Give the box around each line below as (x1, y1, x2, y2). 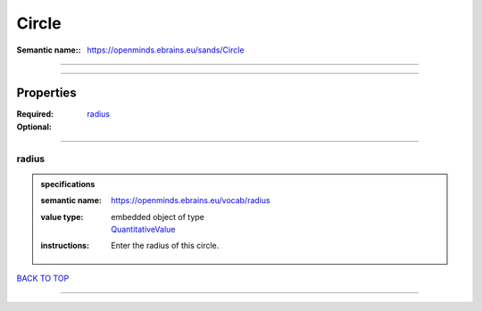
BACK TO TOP (16, 273, 70, 283)
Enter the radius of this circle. (111, 241, 220, 251)
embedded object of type (111, 211, 204, 222)
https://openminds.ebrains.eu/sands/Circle (87, 45, 245, 55)
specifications (40, 178, 96, 189)
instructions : (40, 241, 89, 251)
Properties (16, 86, 77, 101)
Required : (16, 109, 54, 119)
